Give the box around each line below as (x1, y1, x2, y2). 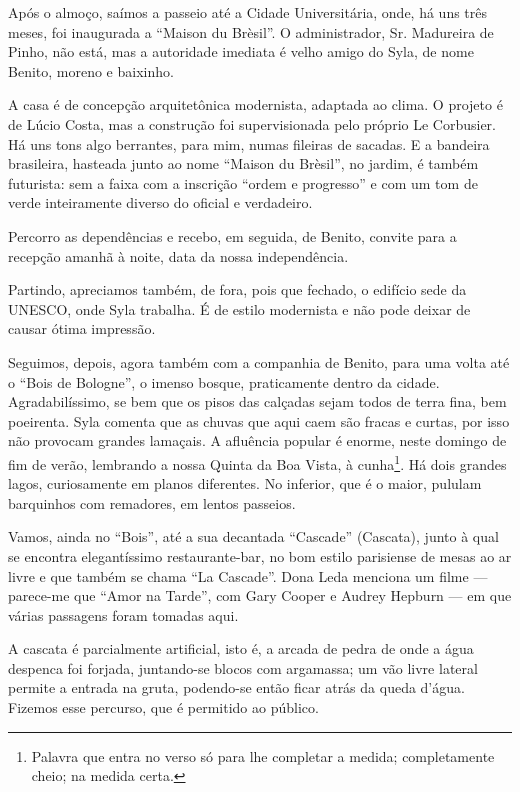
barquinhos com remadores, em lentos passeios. (8, 492, 296, 513)
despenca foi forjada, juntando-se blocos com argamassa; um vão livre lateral (8, 657, 478, 678)
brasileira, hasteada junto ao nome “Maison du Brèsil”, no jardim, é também (8, 153, 479, 174)
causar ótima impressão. (8, 318, 156, 339)
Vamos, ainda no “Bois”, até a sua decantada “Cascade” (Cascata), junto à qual (8, 526, 499, 547)
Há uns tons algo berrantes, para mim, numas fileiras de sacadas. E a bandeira (8, 133, 490, 154)
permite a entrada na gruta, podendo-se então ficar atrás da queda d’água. (8, 677, 465, 698)
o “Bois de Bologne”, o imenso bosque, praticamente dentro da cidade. (8, 371, 440, 392)
